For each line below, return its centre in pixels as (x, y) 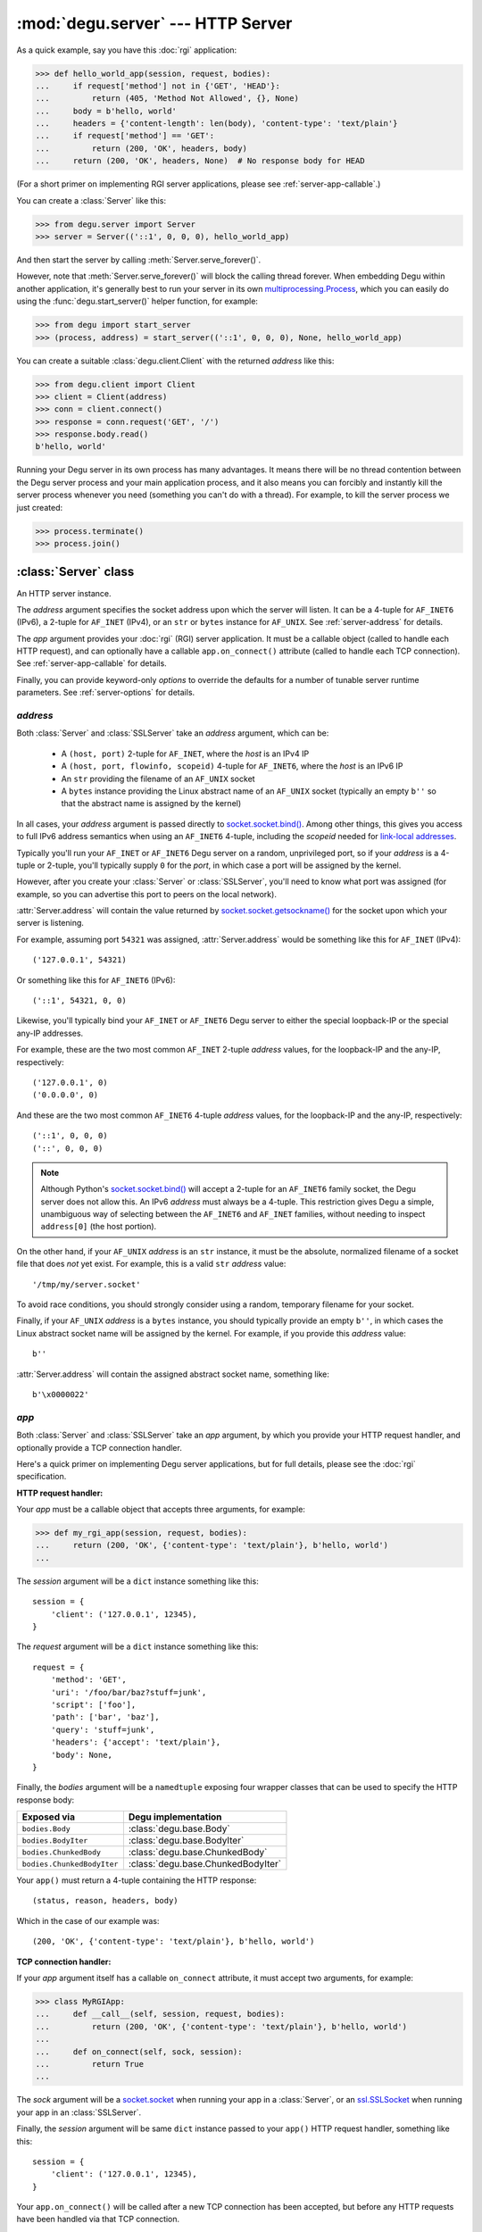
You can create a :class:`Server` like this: (91, 200)
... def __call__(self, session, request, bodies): (160, 2014)
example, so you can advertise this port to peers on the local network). (146, 894)
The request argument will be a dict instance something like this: (137, 1646)
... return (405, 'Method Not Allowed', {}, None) (167, 99)
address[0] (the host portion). (99, 1227)
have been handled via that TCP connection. (98, 2220)
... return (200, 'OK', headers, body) (141, 148)
